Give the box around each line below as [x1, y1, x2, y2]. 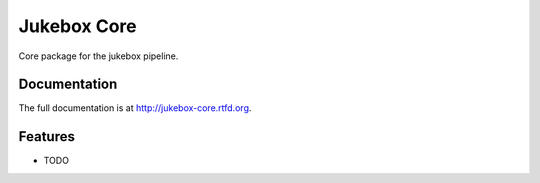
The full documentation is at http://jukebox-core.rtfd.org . [18, 102, 252, 114]
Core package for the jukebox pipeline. [18, 50, 179, 62]
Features [18, 128, 75, 145]
